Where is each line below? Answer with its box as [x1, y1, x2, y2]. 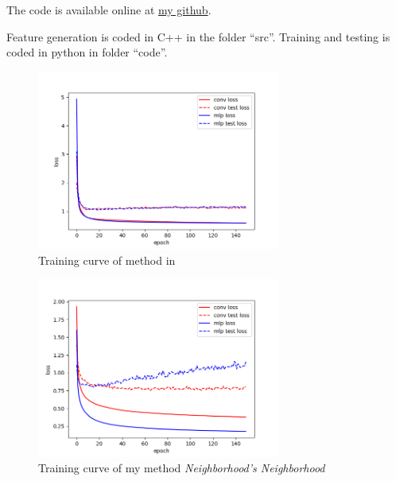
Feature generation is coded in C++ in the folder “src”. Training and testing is [6, 28, 390, 45]
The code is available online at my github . [6, 2, 212, 17]
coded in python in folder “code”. [6, 44, 168, 60]
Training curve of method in [38, 251, 176, 268]
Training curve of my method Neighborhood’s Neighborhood [38, 460, 325, 476]
